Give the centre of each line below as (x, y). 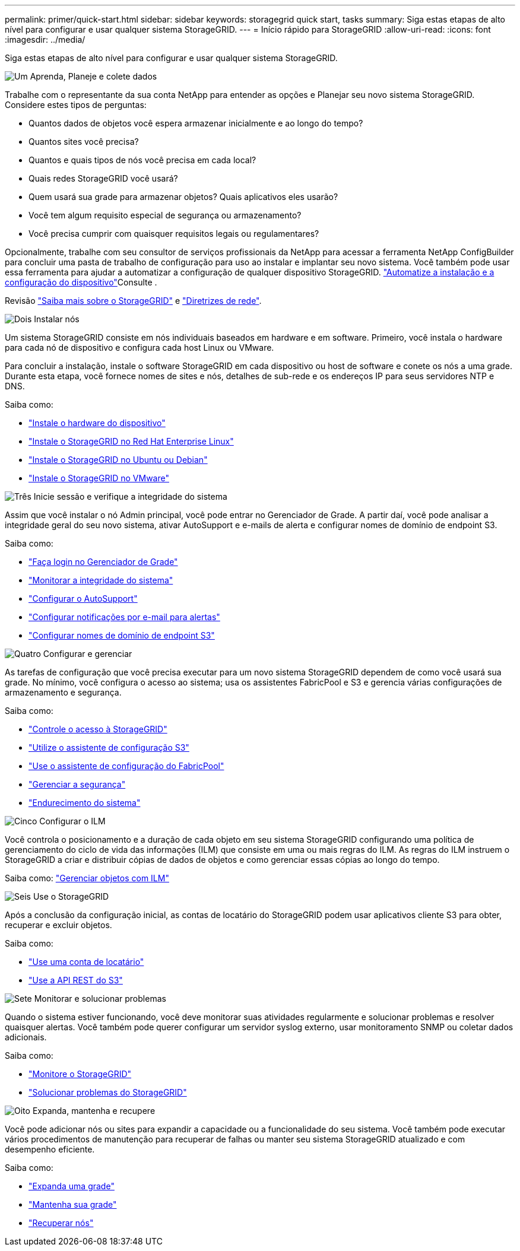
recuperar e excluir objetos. (58, 925)
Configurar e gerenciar (88, 654)
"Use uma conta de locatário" (86, 962)
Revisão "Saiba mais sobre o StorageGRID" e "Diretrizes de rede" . (133, 301)
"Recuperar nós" (61, 1223)
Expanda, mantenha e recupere (94, 1111)
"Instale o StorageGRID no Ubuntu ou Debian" (118, 460)
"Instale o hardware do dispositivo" (97, 423)
